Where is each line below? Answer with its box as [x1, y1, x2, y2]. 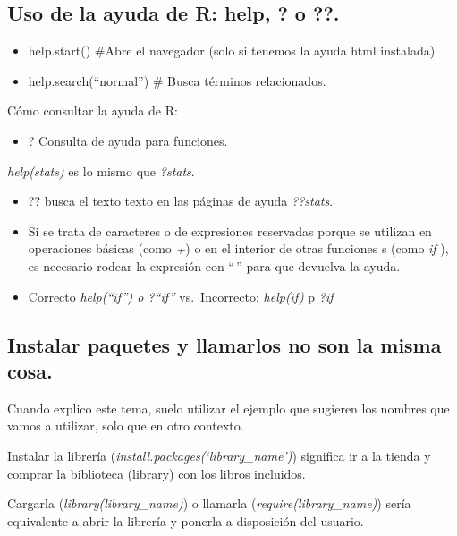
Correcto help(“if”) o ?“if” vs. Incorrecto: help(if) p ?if [28, 286, 334, 305]
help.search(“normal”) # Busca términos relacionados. [28, 71, 326, 89]
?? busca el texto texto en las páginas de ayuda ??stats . [28, 191, 334, 210]
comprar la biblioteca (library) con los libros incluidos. [7, 464, 306, 482]
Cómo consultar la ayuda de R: [7, 101, 178, 120]
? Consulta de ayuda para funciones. [28, 131, 228, 149]
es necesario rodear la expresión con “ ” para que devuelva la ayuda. [28, 256, 401, 275]
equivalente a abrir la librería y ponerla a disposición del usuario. [7, 511, 364, 530]
